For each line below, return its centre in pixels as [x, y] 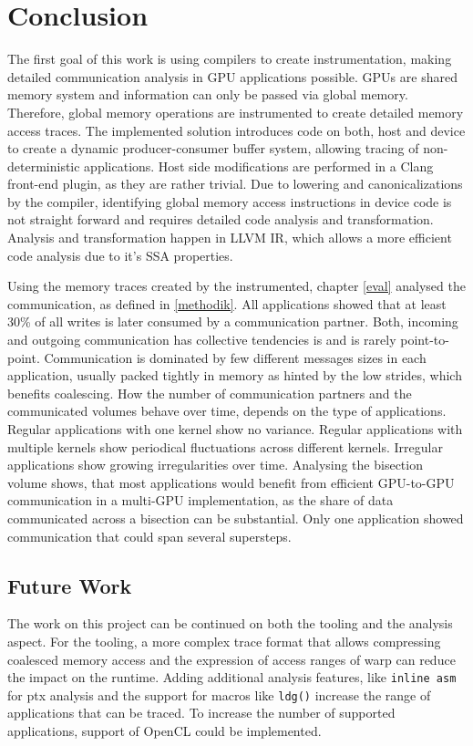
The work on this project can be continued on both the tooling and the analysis [230, 623]
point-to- [425, 340]
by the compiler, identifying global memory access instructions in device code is [230, 201]
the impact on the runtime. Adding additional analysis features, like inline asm [232, 677]
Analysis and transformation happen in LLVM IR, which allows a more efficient [230, 238]
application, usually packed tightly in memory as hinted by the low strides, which [235, 375]
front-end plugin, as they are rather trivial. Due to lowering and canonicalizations [235, 184]
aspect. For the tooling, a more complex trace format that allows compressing [224, 641]
